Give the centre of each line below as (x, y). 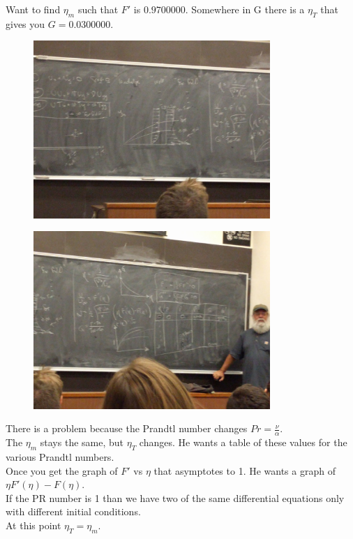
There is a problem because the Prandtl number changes (127, 428)
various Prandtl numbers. (60, 456)
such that (98, 9)
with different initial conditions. (73, 511)
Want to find (33, 9)
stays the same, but (82, 442)
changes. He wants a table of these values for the (243, 442)
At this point (33, 525)
